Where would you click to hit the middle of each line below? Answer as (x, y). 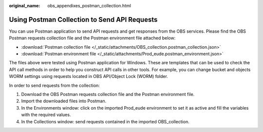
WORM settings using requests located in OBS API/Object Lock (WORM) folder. (88, 76)
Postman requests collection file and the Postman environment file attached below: (92, 38)
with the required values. (46, 115)
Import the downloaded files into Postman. (64, 101)
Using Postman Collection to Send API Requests (83, 19)
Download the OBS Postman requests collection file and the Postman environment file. (108, 94)
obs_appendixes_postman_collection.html (89, 6)
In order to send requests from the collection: (54, 85)
